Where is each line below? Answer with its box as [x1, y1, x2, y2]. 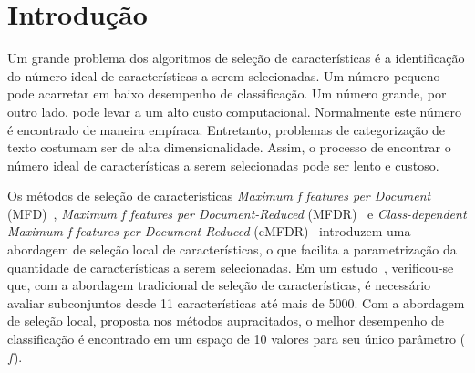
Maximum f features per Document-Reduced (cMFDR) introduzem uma [7, 222, 411, 241]
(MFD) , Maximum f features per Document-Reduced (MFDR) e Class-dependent [7, 203, 467, 223]
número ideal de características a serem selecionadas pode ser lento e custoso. [7, 155, 439, 174]
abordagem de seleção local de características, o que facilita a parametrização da [7, 240, 457, 259]
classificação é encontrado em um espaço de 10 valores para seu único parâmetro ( [7, 329, 466, 348]
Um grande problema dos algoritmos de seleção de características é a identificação [7, 48, 465, 67]
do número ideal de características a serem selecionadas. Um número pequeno [7, 66, 440, 85]
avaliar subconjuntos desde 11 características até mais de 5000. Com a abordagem [7, 293, 465, 312]
